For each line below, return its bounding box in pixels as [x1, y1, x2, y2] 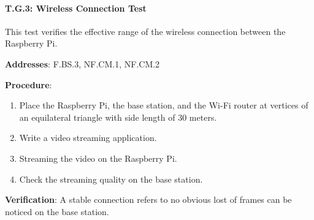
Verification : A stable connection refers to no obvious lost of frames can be [5, 193, 292, 206]
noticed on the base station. [5, 205, 109, 218]
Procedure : [5, 78, 52, 91]
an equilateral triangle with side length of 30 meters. [19, 110, 217, 123]
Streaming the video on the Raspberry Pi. [19, 151, 177, 164]
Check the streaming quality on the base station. [19, 172, 203, 185]
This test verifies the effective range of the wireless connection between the [5, 25, 286, 37]
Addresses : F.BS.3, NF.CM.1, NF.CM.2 [5, 57, 160, 70]
